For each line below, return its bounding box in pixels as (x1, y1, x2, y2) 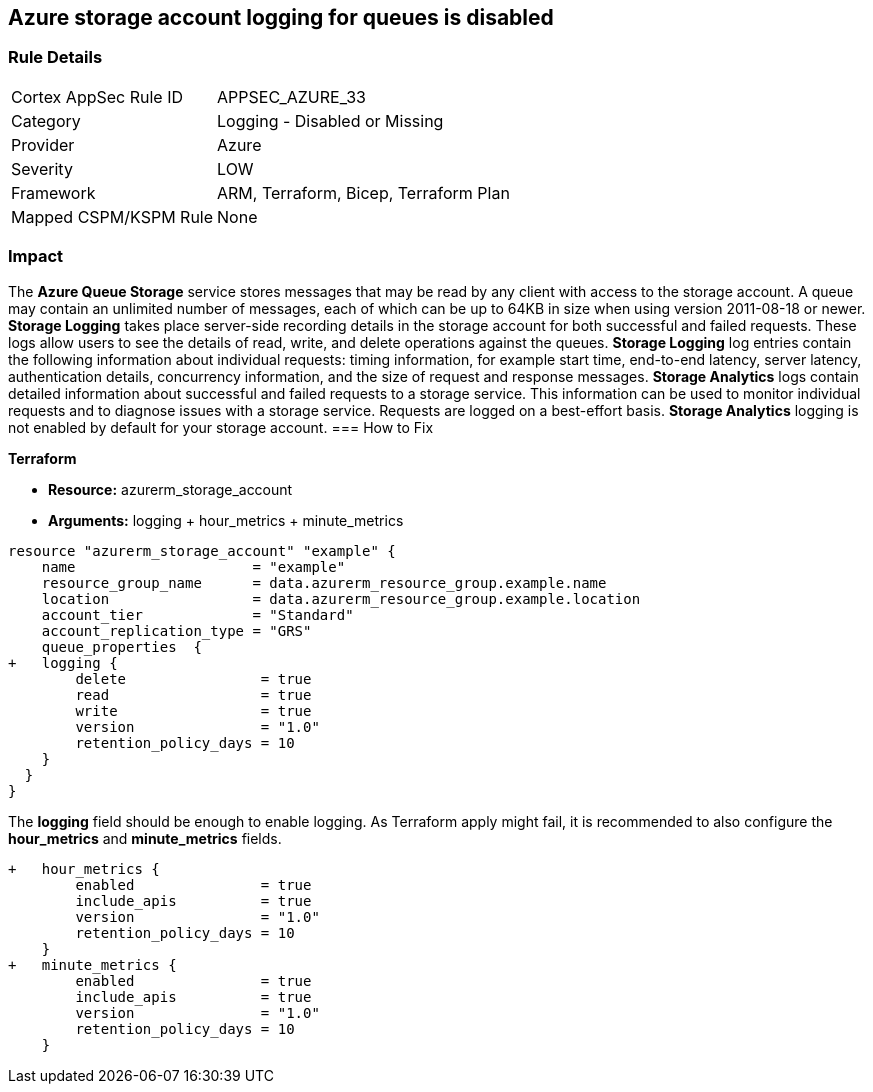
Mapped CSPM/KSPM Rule (11, 206, 214, 227)
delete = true (75, 670, 312, 687)
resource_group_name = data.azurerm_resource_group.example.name (41, 574, 607, 591)
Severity (11, 158, 73, 179)
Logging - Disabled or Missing (217, 110, 444, 131)
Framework (11, 182, 96, 203)
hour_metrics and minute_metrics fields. (8, 829, 282, 847)
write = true (75, 702, 312, 719)
